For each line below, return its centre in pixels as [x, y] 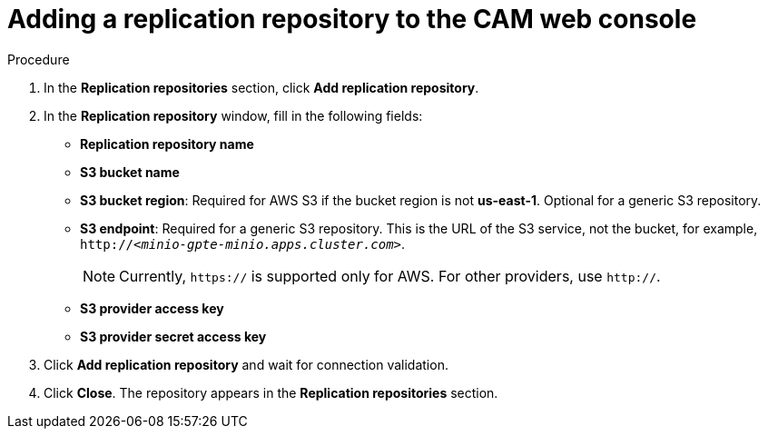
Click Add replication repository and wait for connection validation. [246, 364]
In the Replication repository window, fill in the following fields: [233, 115]
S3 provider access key [152, 308]
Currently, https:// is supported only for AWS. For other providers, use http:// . [390, 276]
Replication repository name [167, 144]
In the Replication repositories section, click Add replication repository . [261, 87]
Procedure [39, 59]
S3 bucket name [130, 172]
